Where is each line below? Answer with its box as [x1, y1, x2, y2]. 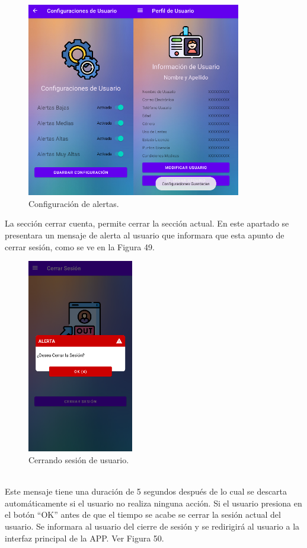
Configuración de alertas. [28, 197, 119, 209]
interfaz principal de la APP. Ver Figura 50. [5, 531, 164, 544]
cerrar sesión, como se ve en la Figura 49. [5, 240, 155, 253]
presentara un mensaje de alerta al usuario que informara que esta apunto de [5, 229, 284, 241]
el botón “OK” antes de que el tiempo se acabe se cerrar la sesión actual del [5, 508, 281, 521]
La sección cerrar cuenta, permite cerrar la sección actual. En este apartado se [5, 217, 289, 230]
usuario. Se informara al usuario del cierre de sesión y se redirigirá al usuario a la [5, 520, 300, 533]
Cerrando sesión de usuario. [28, 454, 129, 466]
